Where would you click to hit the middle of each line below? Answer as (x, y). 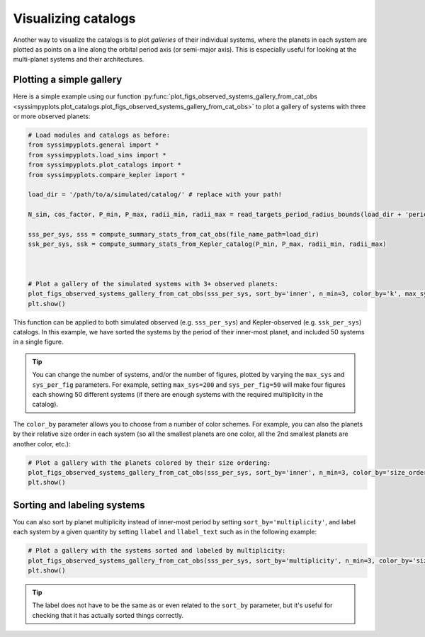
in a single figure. (38, 342)
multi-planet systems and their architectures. (79, 60)
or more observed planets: (52, 116)
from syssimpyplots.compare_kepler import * (107, 175)
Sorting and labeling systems (79, 505)
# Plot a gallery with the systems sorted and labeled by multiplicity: (157, 551)
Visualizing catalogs (74, 18)
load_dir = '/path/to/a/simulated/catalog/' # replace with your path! (155, 195)
